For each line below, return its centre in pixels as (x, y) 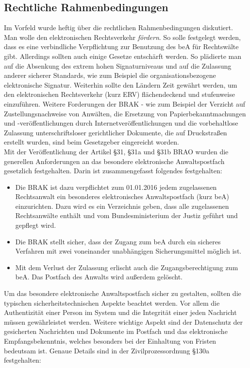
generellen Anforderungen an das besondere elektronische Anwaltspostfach (114, 161)
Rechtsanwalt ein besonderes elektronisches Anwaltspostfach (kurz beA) (122, 196)
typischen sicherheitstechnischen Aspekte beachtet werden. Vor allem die (112, 303)
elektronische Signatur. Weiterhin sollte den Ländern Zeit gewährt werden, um (121, 84)
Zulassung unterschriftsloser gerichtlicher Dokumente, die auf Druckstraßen (116, 132)
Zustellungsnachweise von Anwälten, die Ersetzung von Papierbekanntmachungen (125, 113)
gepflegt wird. (36, 225)
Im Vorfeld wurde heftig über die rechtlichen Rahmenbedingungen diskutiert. (118, 28)
